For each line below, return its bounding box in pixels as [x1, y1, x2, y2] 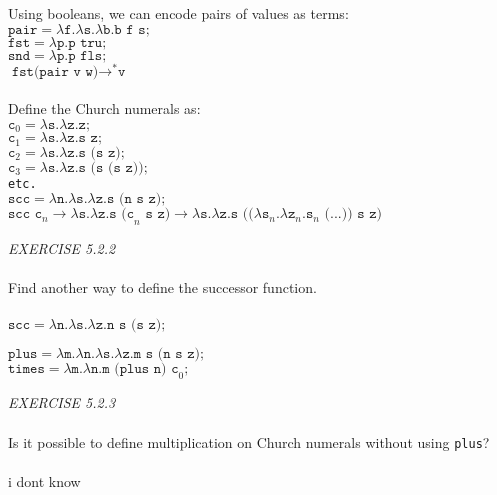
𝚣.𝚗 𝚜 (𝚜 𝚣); [95, 317, 166, 332]
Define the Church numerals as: [8, 98, 201, 119]
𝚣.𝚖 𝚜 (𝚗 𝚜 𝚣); [122, 346, 204, 361]
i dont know [8, 470, 81, 491]
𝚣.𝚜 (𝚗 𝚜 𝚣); [95, 192, 166, 207]
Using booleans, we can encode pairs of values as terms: [8, 3, 349, 23]
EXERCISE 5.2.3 [8, 392, 116, 413]
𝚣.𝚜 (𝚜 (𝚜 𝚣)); [67, 160, 148, 175]
